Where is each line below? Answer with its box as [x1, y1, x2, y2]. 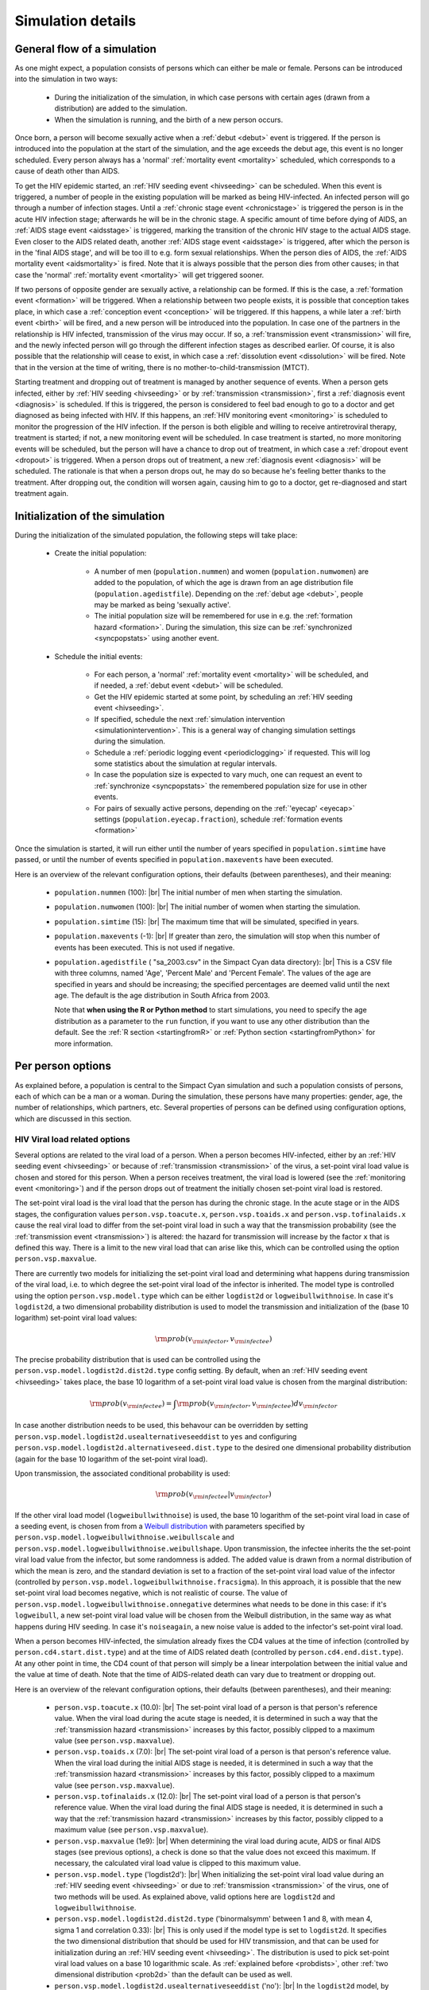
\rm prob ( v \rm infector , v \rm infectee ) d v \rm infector [176, 1399, 338, 1410]
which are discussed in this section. [14, 1114, 132, 1123]
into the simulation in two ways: [14, 74, 118, 84]
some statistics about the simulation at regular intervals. [94, 759, 277, 768]
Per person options [14, 1059, 111, 1073]
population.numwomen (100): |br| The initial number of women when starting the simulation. [54, 902, 361, 911]
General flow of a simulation [14, 42, 157, 56]
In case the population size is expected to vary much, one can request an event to [94, 770, 363, 779]
